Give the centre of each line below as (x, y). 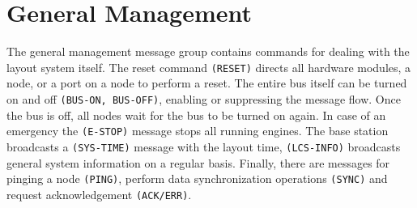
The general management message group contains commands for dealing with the (208, 51)
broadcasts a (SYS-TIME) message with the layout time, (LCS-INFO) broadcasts (204, 146)
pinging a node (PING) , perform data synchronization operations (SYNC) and (197, 178)
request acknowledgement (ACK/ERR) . (99, 194)
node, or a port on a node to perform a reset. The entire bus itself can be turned (207, 83)
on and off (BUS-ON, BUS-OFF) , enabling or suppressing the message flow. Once (204, 98)
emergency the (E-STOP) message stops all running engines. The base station (198, 131)
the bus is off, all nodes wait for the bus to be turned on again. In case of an (196, 115)
